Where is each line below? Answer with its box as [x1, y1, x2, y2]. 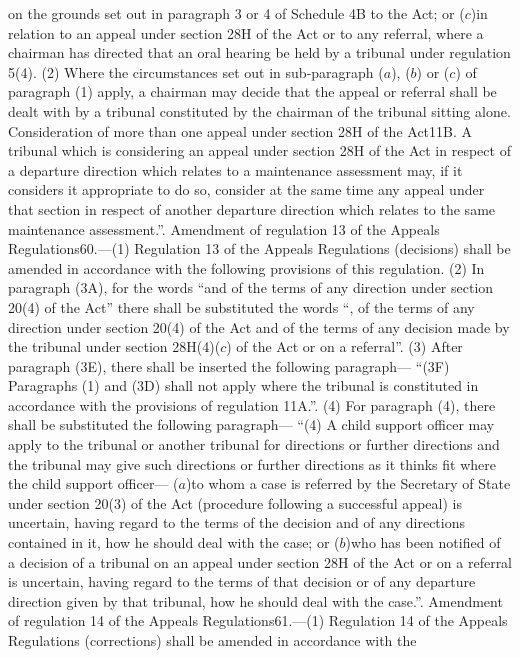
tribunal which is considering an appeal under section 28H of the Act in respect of [8, 140, 511, 161]
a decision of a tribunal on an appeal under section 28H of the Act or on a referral [8, 551, 513, 572]
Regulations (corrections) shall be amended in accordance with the [8, 630, 417, 650]
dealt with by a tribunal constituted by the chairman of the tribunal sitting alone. [8, 100, 511, 121]
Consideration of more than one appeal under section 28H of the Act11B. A [8, 120, 473, 141]
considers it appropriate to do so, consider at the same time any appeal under [8, 179, 485, 200]
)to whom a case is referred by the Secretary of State [185, 473, 511, 494]
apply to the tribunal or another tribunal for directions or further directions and [8, 434, 500, 455]
